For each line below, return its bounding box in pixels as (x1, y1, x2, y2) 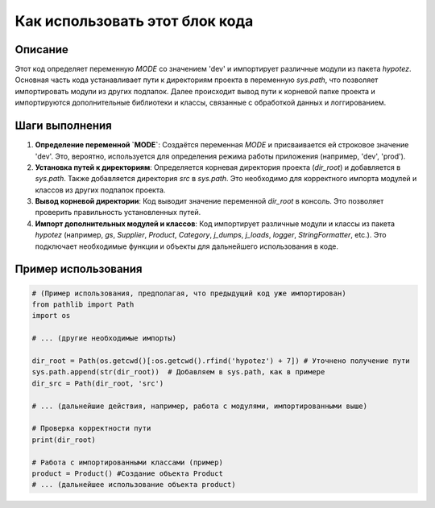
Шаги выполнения (14, 119, 112, 133)
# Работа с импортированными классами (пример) (31, 457, 223, 467)
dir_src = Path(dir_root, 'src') (31, 378, 164, 388)
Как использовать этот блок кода (14, 12, 254, 30)
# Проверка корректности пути (31, 423, 151, 433)
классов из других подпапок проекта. (35, 185, 166, 195)
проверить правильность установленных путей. (35, 208, 201, 217)
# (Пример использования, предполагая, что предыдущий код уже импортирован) (31, 288, 346, 298)
